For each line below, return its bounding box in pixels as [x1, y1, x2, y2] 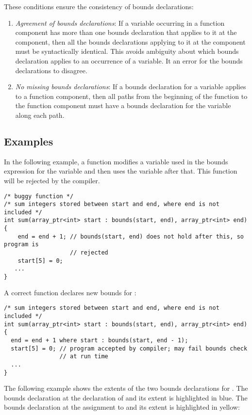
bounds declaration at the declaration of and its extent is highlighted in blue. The [4, 392, 248, 402]
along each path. [15, 110, 65, 120]
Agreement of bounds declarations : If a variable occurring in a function [15, 17, 225, 28]
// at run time [59, 353, 108, 360]
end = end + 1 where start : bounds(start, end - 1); [11, 336, 188, 344]
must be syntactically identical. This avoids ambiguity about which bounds [15, 46, 239, 56]
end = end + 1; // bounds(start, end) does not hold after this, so [17, 233, 244, 240]
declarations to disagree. [15, 65, 87, 75]
